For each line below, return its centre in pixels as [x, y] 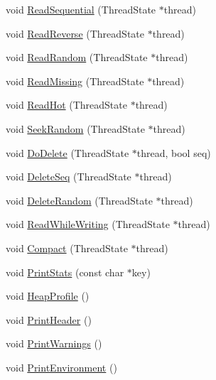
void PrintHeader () [49, 319]
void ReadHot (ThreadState [66, 105]
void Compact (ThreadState [67, 248]
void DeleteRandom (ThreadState [79, 200]
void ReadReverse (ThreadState [75, 33]
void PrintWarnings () [54, 343]
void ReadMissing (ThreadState [75, 81]
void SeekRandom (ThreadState [75, 128]
